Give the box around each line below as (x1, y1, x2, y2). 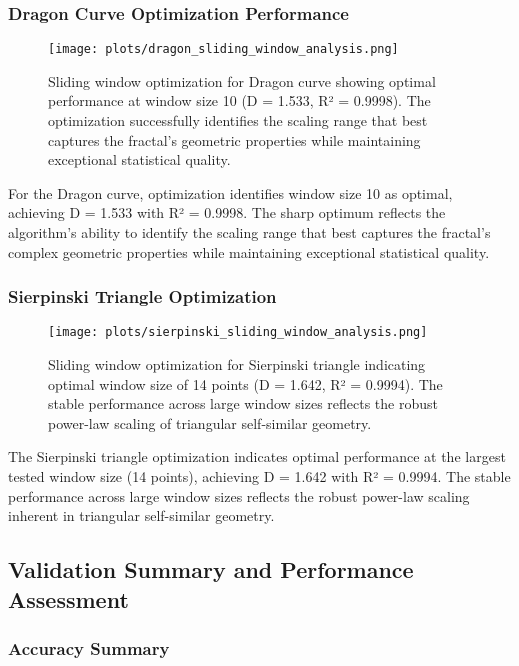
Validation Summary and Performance (8, 554, 414, 585)
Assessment (8, 583, 129, 614)
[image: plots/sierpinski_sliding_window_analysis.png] (48, 325, 428, 340)
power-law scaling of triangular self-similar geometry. (48, 412, 372, 433)
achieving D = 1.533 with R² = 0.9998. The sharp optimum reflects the (8, 202, 446, 223)
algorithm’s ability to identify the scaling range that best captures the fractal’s (8, 222, 491, 243)
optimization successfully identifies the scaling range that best (48, 110, 428, 131)
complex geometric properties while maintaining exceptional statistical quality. (8, 241, 490, 262)
